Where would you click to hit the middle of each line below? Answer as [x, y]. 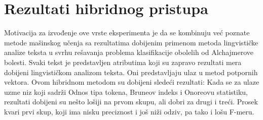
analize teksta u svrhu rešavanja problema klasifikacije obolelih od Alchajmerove [129, 52]
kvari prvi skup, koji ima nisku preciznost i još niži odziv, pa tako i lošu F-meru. [129, 111]
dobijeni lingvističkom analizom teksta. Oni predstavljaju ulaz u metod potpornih [131, 72]
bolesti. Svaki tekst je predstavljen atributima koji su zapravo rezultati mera [123, 62]
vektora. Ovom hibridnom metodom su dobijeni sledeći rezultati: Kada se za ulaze [132, 82]
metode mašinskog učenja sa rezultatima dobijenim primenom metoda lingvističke [131, 42]
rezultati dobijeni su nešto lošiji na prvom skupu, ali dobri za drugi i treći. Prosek [131, 102]
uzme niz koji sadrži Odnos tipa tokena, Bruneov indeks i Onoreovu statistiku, [126, 92]
